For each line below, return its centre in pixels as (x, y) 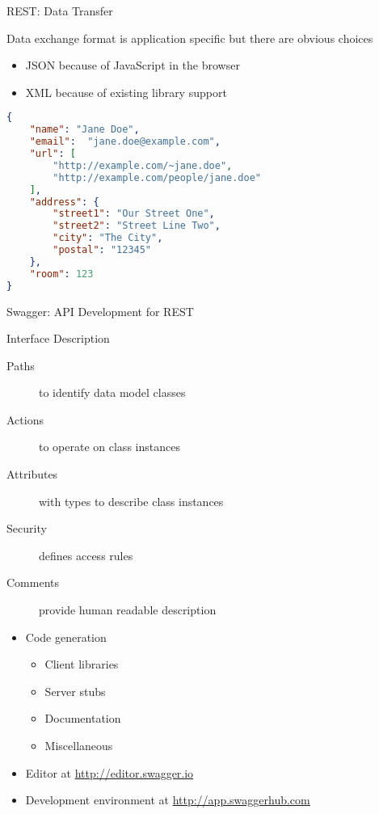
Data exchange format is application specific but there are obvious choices (190, 38)
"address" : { (64, 202)
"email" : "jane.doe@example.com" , (125, 142)
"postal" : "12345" (102, 250)
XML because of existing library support (126, 92)
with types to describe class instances (131, 501)
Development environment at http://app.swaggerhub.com (168, 800)
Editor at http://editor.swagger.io (109, 772)
